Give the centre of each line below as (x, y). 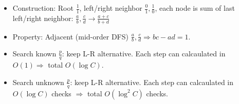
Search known (34, 54)
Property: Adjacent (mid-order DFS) (70, 36)
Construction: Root (43, 8)
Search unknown (38, 82)
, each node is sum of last (195, 8)
